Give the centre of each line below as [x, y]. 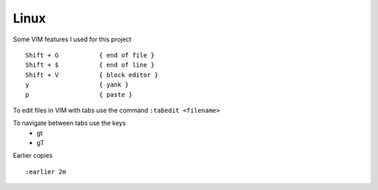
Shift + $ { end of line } [90, 65]
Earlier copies [33, 156]
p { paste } [79, 94]
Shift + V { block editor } [92, 75]
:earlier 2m [46, 171]
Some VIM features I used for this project [72, 39]
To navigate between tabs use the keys [69, 123]
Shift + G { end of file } [90, 55]
